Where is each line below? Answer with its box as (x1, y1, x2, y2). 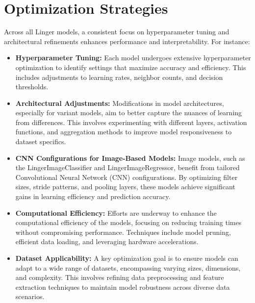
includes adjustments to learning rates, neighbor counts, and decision (15, 72, 223, 82)
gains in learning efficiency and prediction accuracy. (15, 191, 171, 202)
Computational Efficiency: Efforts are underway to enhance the (15, 207, 217, 218)
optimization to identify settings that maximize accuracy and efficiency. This (15, 62, 246, 72)
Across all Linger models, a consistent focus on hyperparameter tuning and (4, 26, 229, 37)
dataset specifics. (15, 136, 66, 147)
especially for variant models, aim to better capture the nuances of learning (15, 107, 242, 118)
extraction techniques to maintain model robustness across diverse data (15, 281, 230, 292)
